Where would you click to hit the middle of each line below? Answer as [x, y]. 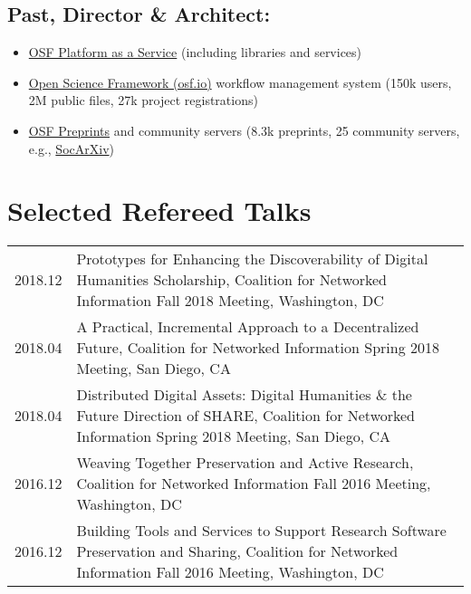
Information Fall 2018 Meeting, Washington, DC [230, 301]
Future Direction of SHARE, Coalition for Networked [246, 416]
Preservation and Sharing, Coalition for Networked [237, 551]
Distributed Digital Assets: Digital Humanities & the [244, 395]
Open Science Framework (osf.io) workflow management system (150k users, [240, 82]
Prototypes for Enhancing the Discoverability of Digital [252, 259]
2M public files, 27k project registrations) [143, 100]
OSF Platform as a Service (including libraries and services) [195, 52]
